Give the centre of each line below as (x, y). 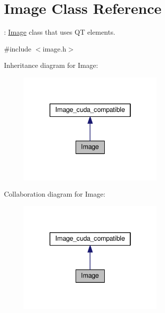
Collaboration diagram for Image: (55, 194)
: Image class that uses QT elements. (60, 32)
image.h (55, 48)
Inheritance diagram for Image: (51, 65)
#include (18, 48)
